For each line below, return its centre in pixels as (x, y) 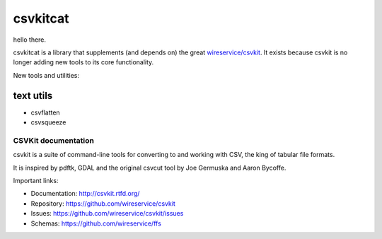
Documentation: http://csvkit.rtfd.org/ (85, 194)
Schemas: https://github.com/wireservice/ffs (96, 223)
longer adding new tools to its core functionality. (83, 62)
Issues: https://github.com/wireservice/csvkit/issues (107, 214)
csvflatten (45, 112)
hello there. (29, 40)
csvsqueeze (48, 122)
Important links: (36, 180)
